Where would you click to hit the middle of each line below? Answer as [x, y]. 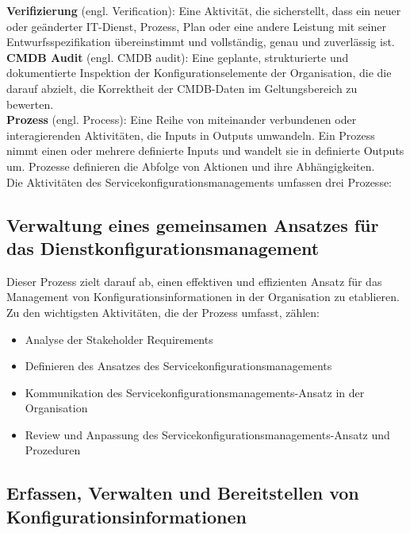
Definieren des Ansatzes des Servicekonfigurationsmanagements [178, 366]
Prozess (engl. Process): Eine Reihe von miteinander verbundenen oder [182, 120]
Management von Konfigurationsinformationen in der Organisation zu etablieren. [203, 297]
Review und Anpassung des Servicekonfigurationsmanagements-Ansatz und [207, 434]
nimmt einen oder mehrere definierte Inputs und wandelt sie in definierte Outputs [205, 151]
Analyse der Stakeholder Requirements [119, 339]
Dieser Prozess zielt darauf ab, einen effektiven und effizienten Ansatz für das [194, 281]
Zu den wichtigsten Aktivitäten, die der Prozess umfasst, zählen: [163, 312]
